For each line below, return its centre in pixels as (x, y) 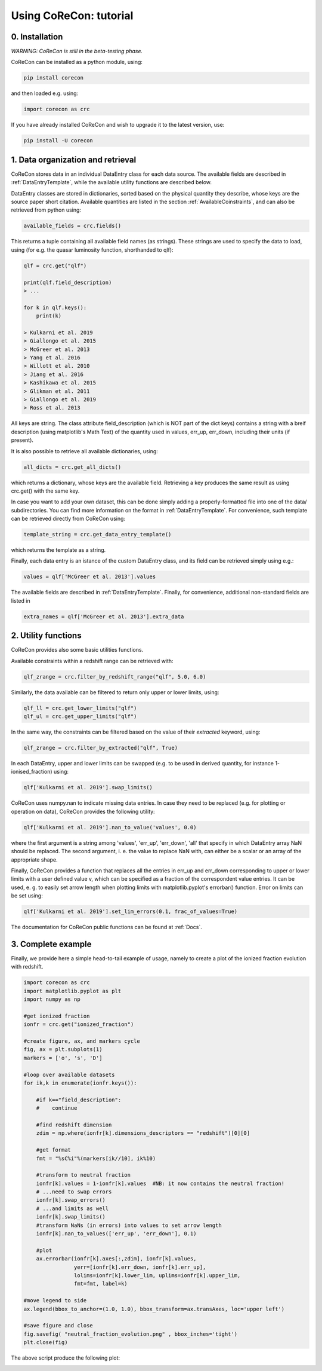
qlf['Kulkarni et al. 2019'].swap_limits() (88, 787)
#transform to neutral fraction (83, 1175)
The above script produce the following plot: (66, 1358)
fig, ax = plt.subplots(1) (63, 1050)
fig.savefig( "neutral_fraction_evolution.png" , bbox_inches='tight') (131, 1334)
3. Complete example (51, 944)
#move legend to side (55, 1301)
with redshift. (27, 967)
